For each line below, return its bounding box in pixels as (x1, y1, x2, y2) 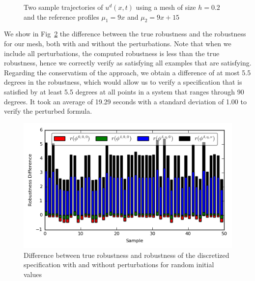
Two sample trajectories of (24, 2, 103, 12)
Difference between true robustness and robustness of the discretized (24, 250, 229, 260)
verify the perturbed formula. (4, 106, 92, 116)
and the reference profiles (24, 11, 99, 22)
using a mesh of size (136, 2, 196, 12)
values (24, 269, 42, 279)
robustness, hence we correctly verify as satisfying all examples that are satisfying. (4, 58, 252, 68)
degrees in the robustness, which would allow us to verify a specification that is (4, 77, 242, 87)
